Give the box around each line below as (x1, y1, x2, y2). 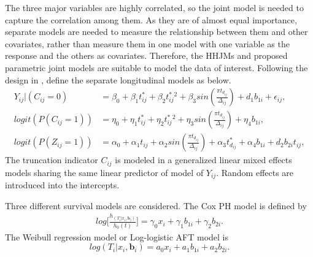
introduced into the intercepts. (5, 178, 120, 191)
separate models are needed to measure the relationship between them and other (5, 25, 308, 38)
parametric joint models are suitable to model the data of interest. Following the (5, 61, 308, 74)
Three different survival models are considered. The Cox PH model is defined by (5, 199, 307, 212)
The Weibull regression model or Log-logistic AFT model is (5, 230, 229, 243)
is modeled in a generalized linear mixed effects (115, 153, 292, 166)
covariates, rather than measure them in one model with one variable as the (5, 37, 290, 50)
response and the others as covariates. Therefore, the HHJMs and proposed (5, 49, 288, 62)
